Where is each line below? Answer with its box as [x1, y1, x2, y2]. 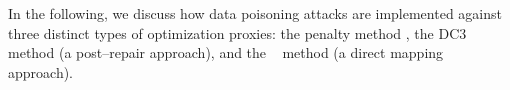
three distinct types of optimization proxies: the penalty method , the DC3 [8, 22, 467, 43]
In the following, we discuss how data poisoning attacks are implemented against [8, 3, 502, 23]
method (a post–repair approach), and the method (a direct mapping [8, 42, 444, 63]
